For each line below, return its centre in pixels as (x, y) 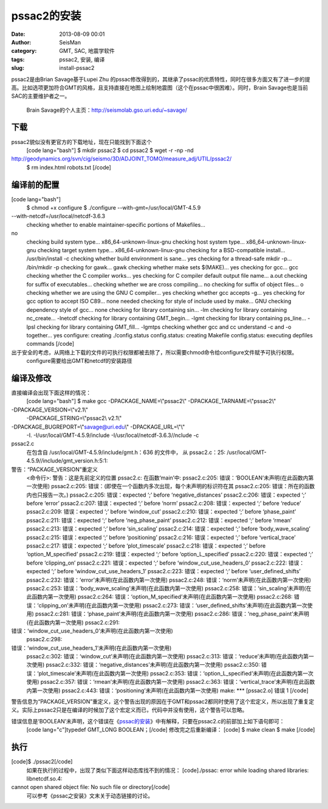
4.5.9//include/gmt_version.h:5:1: (67, 461)
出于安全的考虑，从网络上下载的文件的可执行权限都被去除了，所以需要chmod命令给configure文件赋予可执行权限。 (154, 352)
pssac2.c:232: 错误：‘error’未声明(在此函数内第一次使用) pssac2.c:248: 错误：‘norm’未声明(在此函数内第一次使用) (169, 580)
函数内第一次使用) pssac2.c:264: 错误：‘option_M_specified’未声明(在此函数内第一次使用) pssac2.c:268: (162, 597)
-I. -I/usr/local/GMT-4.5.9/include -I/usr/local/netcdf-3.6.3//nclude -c (113, 435)
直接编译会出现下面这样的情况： (51, 393)
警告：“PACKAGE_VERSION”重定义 (55, 469)
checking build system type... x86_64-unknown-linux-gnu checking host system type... (136, 242)
